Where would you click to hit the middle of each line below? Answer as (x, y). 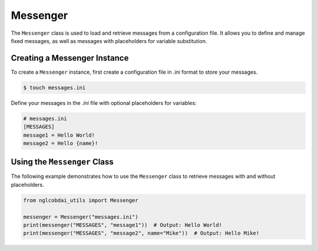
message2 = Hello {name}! (61, 143)
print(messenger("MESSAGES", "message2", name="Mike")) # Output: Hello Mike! (141, 233)
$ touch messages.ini (54, 87)
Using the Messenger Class (62, 162)
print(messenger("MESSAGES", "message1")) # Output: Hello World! (123, 225)
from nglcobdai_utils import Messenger (81, 200)
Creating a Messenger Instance (70, 58)
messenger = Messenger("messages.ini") (81, 217)
